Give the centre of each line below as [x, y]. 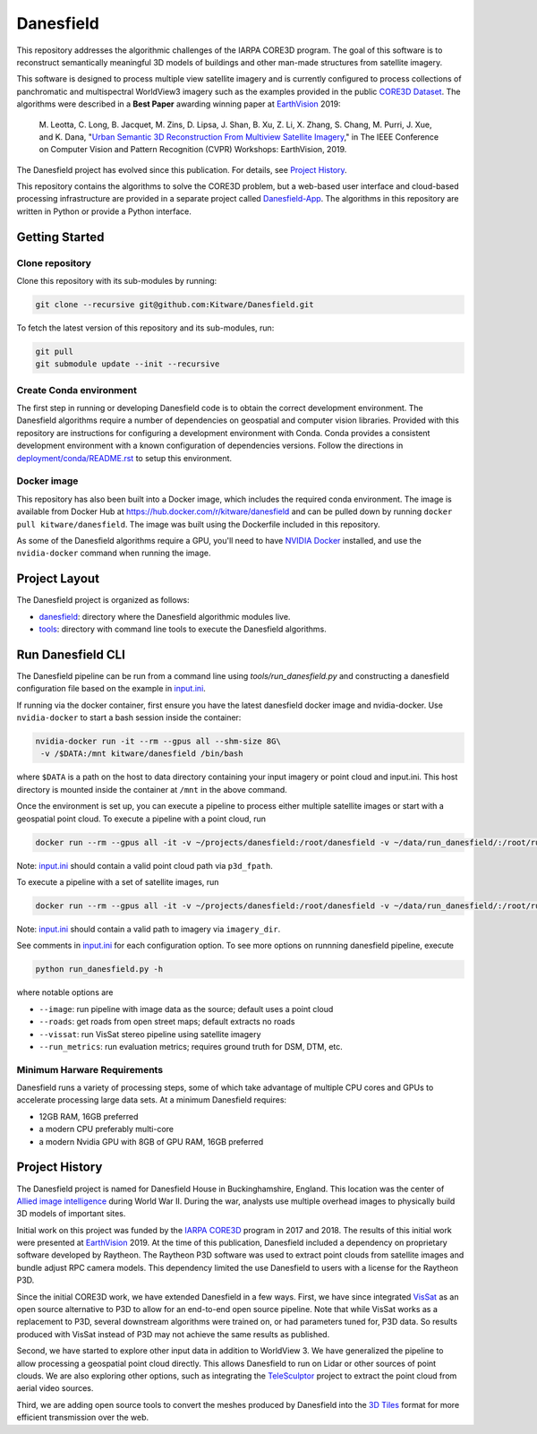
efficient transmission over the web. [83, 1417]
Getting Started [60, 237]
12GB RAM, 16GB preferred [89, 1116]
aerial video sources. [55, 1388]
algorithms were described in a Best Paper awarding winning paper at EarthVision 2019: [179, 104]
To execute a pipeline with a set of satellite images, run [118, 882]
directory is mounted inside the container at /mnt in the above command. [152, 789]
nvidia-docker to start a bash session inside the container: [129, 717]
